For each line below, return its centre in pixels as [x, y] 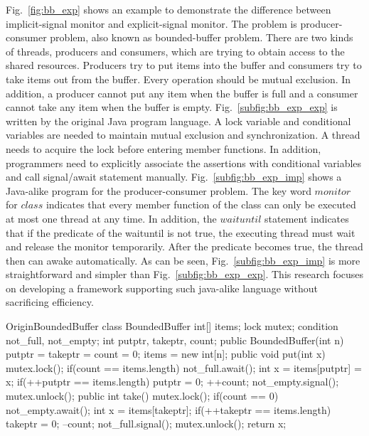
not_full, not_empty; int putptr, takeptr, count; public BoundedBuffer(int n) [175, 340]
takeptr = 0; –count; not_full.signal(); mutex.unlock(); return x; [146, 424]
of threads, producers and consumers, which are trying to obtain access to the [175, 51]
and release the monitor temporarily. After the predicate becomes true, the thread [184, 246]
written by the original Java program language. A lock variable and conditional [178, 121]
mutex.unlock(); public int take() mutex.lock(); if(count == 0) [142, 396]
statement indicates [307, 218]
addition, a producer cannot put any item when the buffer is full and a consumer [182, 93]
